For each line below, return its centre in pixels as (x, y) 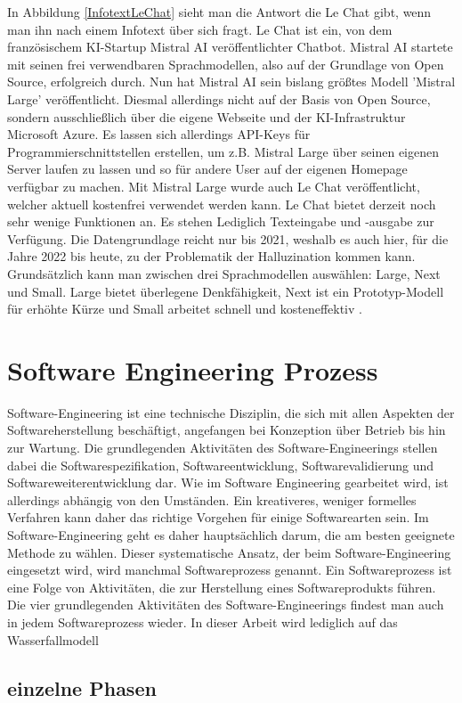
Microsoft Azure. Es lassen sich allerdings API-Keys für (159, 134)
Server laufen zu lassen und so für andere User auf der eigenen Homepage (207, 169)
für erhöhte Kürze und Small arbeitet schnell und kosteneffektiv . (185, 309)
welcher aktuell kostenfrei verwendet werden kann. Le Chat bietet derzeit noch (222, 204)
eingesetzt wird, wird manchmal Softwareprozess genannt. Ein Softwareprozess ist (230, 570)
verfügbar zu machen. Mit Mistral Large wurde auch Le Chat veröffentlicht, (214, 186)
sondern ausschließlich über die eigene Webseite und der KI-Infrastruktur (207, 116)
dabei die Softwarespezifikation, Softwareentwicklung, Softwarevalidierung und (221, 465)
